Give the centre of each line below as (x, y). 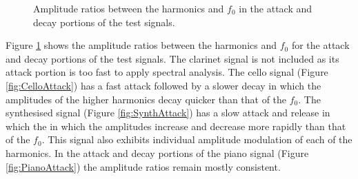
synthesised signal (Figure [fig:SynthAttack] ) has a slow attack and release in (168, 113)
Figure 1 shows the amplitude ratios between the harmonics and (141, 45)
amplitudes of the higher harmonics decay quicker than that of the (146, 99)
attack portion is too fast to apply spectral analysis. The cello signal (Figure (167, 72)
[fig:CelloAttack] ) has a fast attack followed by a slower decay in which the (163, 85)
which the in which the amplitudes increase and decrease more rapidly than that (176, 126)
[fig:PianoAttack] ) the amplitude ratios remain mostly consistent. (143, 166)
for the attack (320, 45)
